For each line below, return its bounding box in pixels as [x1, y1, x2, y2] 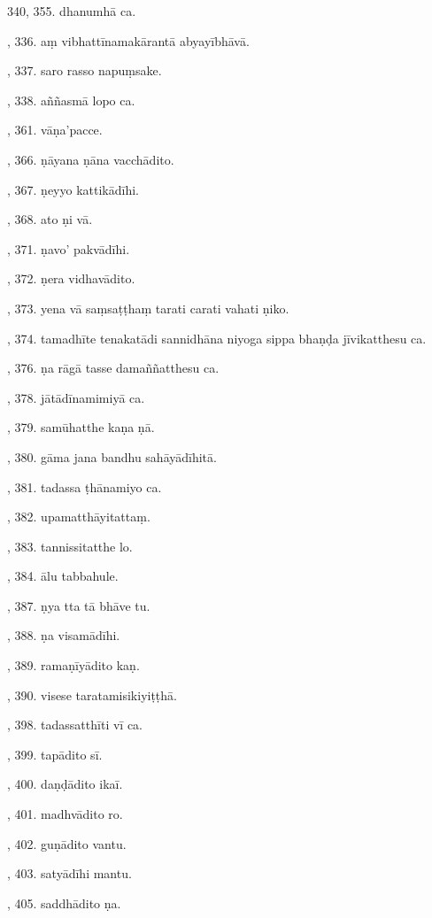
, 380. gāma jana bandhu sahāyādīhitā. [7, 447, 217, 466]
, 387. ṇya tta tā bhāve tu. [7, 596, 150, 614]
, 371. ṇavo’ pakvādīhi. [7, 239, 130, 258]
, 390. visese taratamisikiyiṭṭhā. [7, 685, 177, 704]
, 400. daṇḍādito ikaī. [7, 775, 123, 793]
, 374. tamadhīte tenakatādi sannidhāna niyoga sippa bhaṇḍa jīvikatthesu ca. [7, 328, 427, 347]
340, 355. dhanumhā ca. [7, 2, 136, 19]
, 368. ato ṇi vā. [7, 210, 93, 228]
